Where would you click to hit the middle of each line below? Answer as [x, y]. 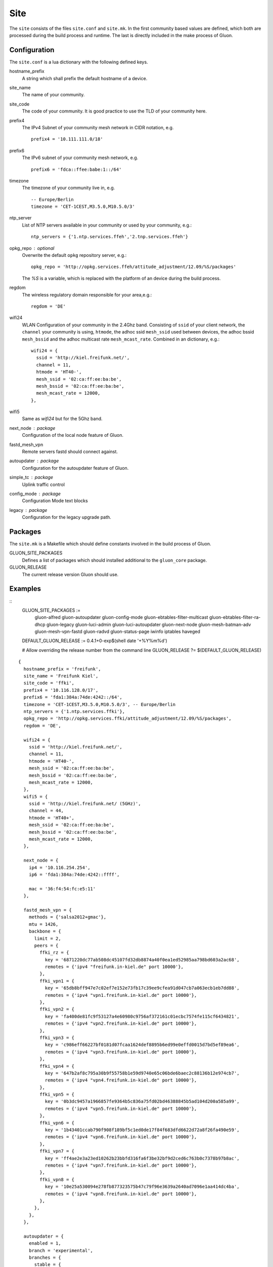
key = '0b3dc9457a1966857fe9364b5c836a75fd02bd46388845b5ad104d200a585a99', [142, 1102]
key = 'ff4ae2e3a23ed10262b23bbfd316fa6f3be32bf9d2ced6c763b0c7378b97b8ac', [142, 1158]
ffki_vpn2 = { [57, 1009]
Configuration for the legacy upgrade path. [66, 517]
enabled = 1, [45, 1243]
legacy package [28, 510]
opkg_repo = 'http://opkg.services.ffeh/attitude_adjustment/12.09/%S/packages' [134, 267]
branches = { [45, 1258]
